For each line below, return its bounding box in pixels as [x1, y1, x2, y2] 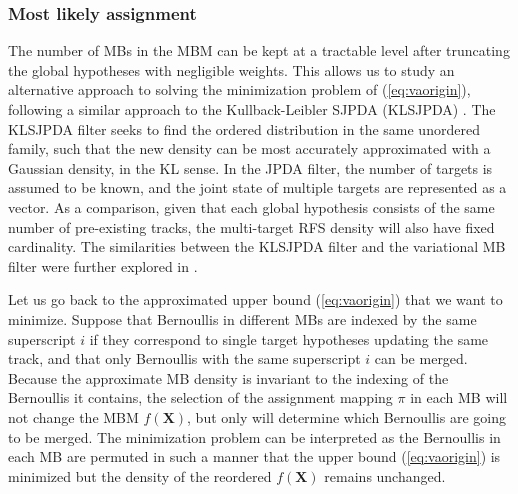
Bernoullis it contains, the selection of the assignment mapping [8, 387, 393, 408]
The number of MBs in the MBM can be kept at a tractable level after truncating [8, 40, 510, 61]
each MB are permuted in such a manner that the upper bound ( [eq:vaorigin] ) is [8, 446, 501, 467]
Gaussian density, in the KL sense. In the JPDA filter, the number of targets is [8, 157, 493, 178]
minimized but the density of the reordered [8, 465, 272, 486]
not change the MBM [8, 406, 139, 427]
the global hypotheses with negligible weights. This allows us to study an [8, 59, 455, 80]
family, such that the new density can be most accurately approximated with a [8, 138, 491, 159]
